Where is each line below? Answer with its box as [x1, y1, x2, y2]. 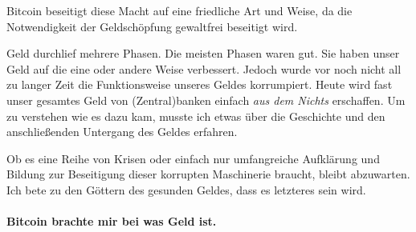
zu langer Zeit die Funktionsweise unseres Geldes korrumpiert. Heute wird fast [6, 76, 393, 93]
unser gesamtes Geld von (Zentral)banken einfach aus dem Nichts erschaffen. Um [6, 91, 406, 108]
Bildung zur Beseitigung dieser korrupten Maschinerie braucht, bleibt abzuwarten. [6, 166, 410, 182]
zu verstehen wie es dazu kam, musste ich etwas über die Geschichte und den [6, 107, 385, 124]
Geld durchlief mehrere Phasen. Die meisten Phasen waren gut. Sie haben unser [6, 45, 400, 62]
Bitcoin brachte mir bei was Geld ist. [6, 213, 217, 230]
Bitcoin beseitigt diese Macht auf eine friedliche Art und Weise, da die [6, 2, 353, 18]
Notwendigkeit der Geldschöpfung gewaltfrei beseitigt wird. [6, 18, 298, 34]
